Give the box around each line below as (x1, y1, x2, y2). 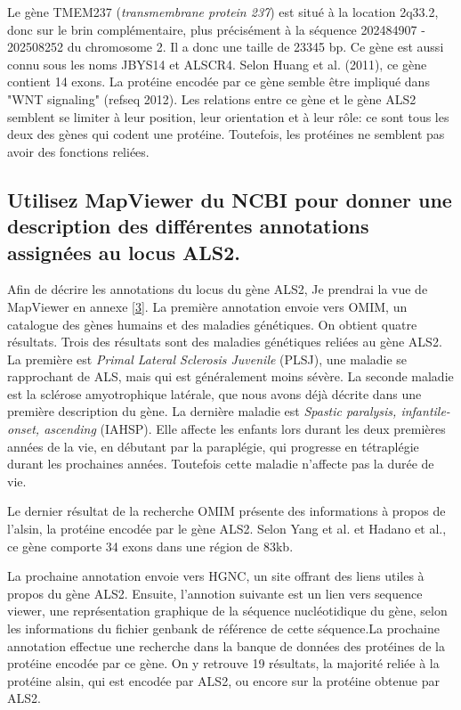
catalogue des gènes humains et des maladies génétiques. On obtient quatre (7, 314, 417, 333)
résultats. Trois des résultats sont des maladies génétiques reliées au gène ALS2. (7, 332, 442, 351)
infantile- (400, 402, 450, 420)
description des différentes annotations (7, 212, 369, 240)
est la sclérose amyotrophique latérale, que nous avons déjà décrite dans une (7, 384, 422, 403)
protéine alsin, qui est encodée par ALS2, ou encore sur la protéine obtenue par (7, 671, 440, 690)
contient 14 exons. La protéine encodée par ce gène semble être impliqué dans (7, 72, 430, 91)
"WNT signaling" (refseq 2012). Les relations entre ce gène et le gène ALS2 (7, 89, 417, 108)
